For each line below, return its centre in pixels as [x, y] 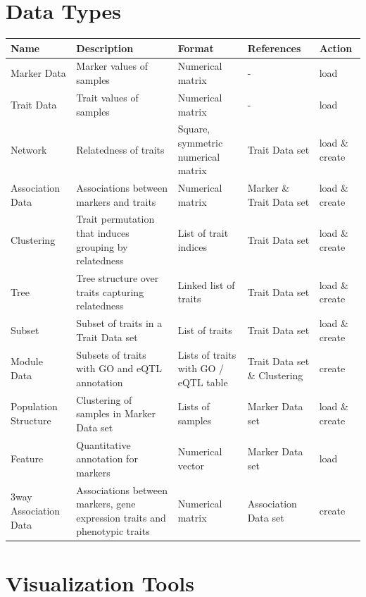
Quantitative [103, 444]
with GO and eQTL [119, 368]
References [274, 48]
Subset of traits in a [119, 323]
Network [29, 149]
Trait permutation [115, 219]
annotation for [107, 458]
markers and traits [116, 201]
